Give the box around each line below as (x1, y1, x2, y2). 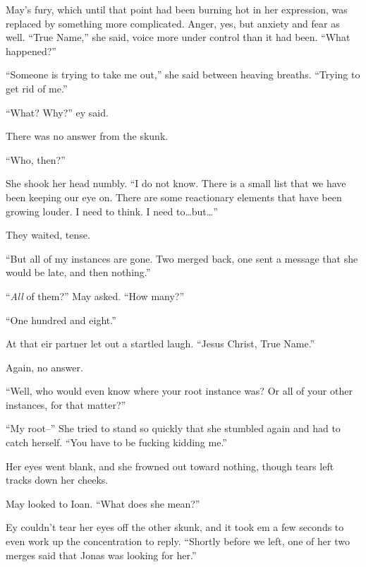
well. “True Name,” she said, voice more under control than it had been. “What (6, 30, 350, 44)
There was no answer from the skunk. (6, 129, 169, 143)
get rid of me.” (6, 80, 68, 95)
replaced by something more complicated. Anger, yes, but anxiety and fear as (6, 16, 340, 30)
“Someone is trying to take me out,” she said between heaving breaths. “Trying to (6, 67, 360, 82)
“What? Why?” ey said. (6, 105, 109, 119)
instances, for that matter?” (6, 397, 126, 412)
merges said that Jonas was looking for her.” (6, 547, 197, 562)
